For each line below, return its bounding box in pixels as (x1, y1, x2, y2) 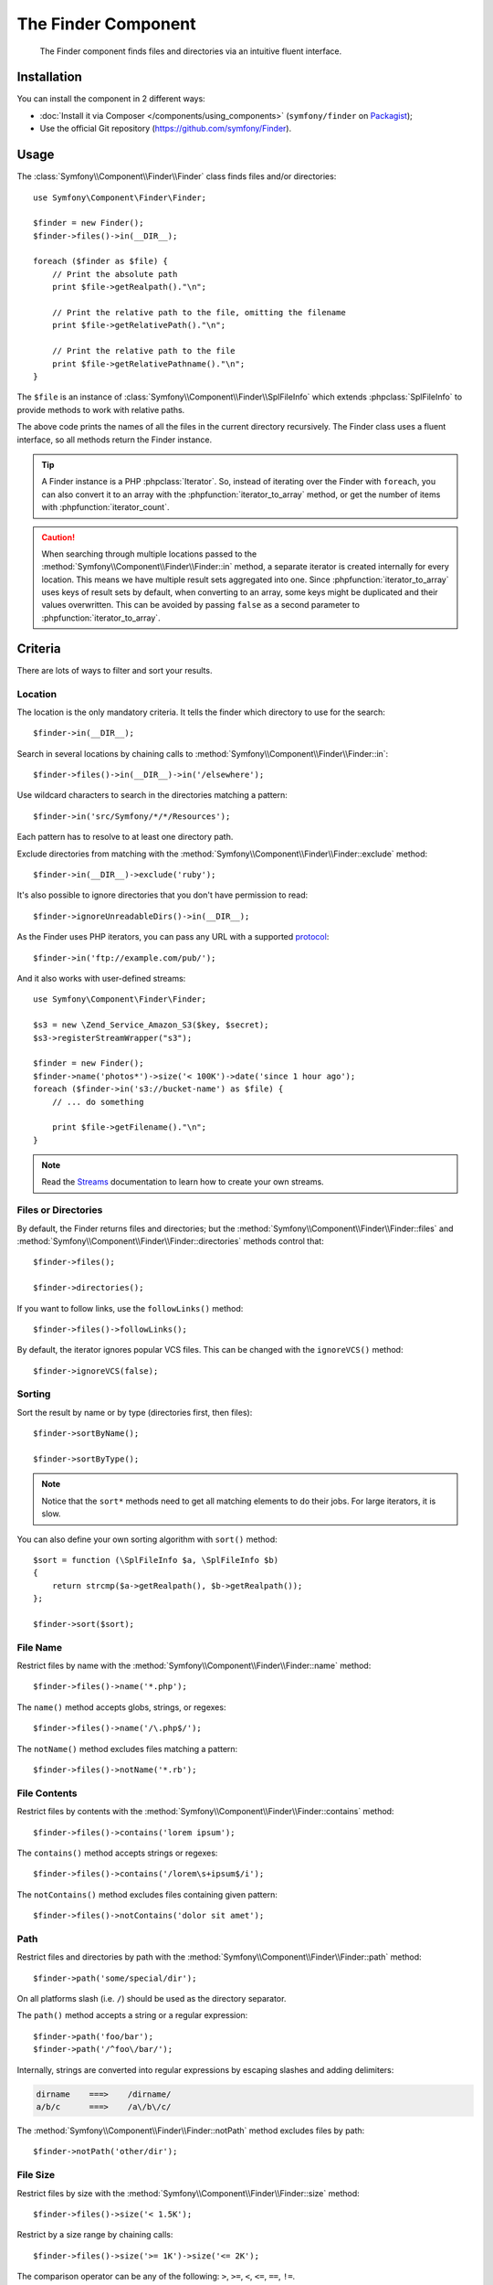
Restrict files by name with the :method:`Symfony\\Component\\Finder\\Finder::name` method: (16, 1660, 372, 1672)
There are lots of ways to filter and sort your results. (16, 664, 213, 675)
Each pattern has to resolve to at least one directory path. (16, 832, 234, 843)
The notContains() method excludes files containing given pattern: (16, 1888, 278, 1900)
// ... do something (51, 1097, 144, 1107)
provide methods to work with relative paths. (16, 404, 185, 415)
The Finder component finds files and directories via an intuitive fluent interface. (39, 46, 342, 57)
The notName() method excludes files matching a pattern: (16, 1743, 238, 1754)
